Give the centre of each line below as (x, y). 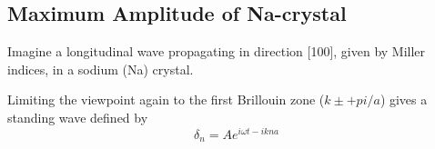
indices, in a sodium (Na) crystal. (101, 69)
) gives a (404, 99)
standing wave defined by (78, 117)
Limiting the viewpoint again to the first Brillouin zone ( (166, 99)
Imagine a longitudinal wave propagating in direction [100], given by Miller (217, 51)
